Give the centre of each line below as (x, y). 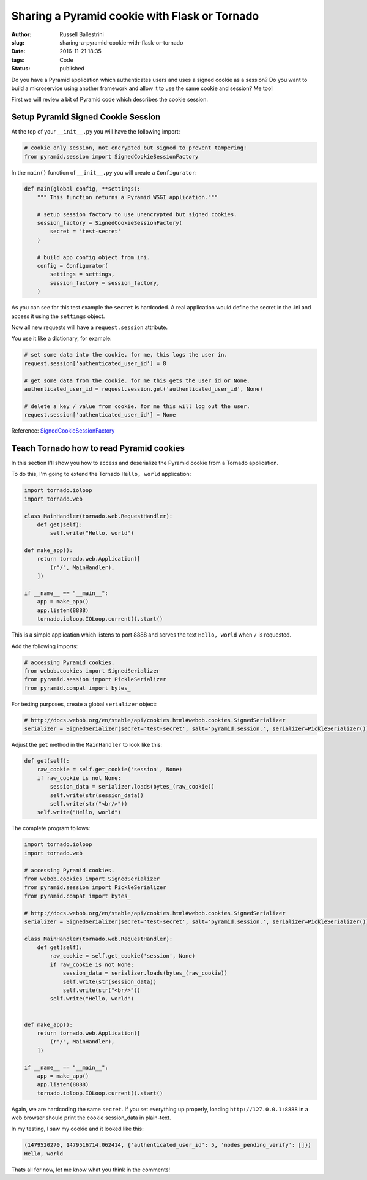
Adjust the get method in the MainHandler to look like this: (87, 745)
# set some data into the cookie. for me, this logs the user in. (126, 355)
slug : (18, 42)
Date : (18, 51)
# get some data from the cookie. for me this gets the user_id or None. (137, 380)
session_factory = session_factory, (105, 283)
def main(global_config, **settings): (82, 189)
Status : (21, 69)
